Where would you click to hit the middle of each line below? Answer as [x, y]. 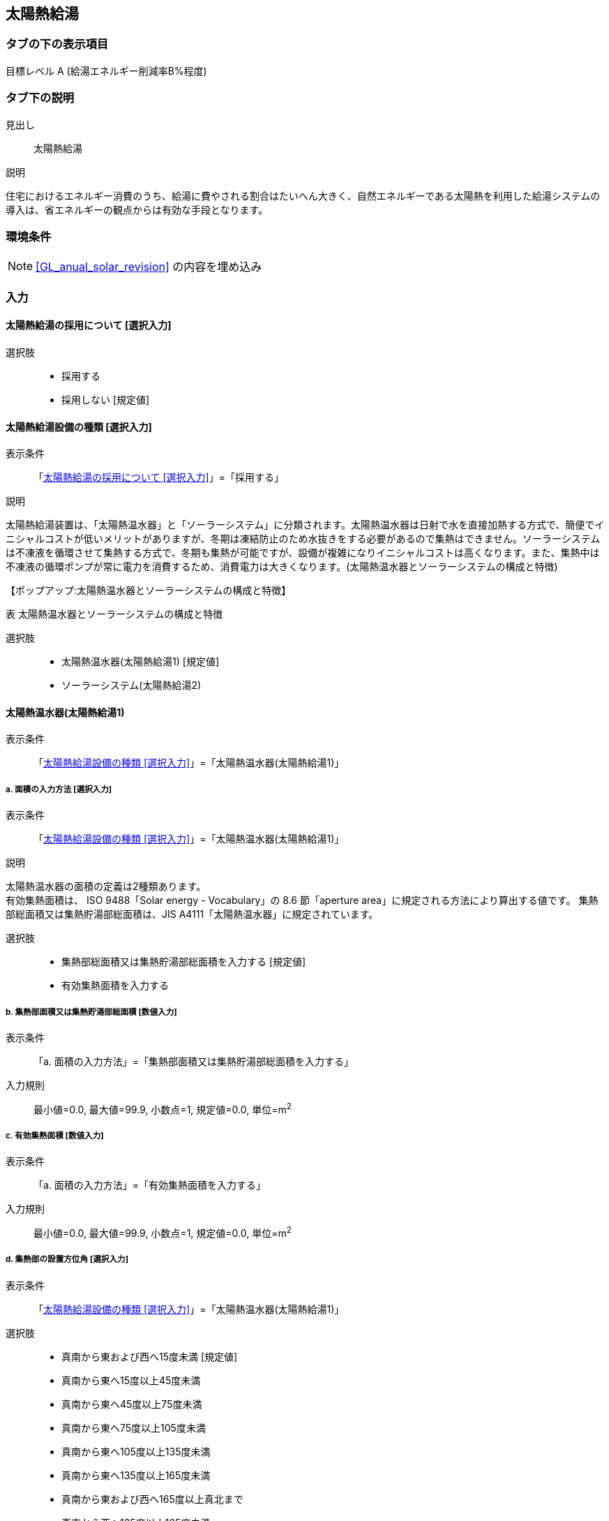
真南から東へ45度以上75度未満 [132, 1404]
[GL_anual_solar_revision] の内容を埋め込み [149, 267]
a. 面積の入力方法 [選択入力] [59, 789]
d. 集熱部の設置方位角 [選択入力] [67, 1260]
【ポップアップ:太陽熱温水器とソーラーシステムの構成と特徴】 [149, 591]
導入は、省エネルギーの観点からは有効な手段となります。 [137, 209]
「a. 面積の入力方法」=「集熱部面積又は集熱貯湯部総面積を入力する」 [194, 1061]
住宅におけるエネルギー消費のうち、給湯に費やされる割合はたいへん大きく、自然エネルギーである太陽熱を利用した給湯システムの [303, 195]
